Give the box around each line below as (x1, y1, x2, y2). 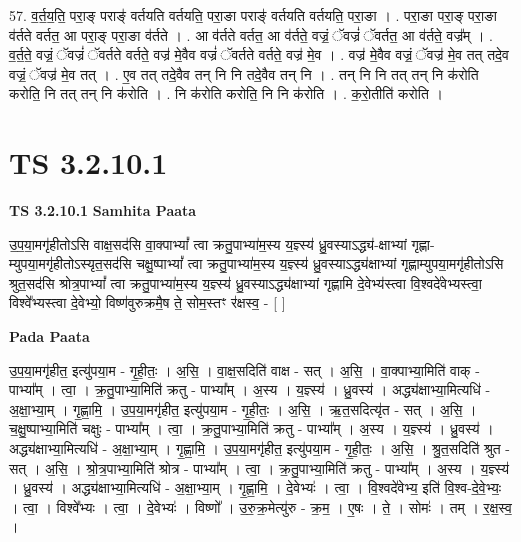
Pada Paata (9, 326, 90, 347)
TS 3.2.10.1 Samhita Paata (9, 200, 197, 221)
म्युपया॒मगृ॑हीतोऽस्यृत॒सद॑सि (9, 253, 132, 274)
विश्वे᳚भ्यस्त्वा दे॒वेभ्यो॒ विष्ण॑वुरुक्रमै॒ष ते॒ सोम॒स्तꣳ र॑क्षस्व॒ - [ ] (9, 292, 286, 313)
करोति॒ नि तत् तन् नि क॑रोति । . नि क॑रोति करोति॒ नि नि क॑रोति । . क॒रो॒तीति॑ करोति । (9, 83, 443, 104)
